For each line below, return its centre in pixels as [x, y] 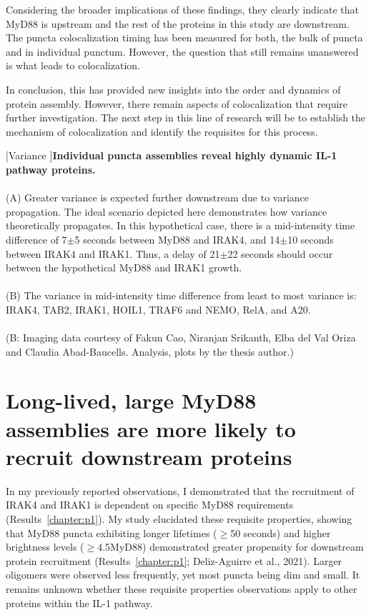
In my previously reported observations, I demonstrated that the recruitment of [180, 490]
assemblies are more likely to [151, 428]
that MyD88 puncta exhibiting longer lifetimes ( [112, 532]
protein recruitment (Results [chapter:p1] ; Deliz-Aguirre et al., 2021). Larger [174, 560]
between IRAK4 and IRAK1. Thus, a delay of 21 [113, 253]
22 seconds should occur [280, 253]
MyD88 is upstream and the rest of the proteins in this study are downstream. [178, 23]
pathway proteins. [51, 169]
